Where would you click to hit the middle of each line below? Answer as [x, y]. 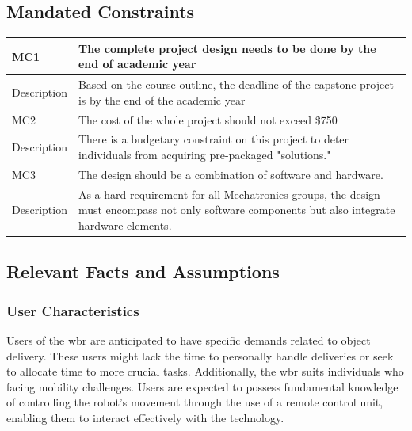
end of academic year [137, 64]
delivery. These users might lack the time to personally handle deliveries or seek [200, 355]
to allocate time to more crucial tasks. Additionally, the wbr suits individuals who [205, 371]
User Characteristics [73, 310]
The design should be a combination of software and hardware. [231, 174]
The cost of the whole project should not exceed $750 [208, 119]
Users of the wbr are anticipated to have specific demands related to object [189, 339]
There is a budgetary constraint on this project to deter [214, 139]
